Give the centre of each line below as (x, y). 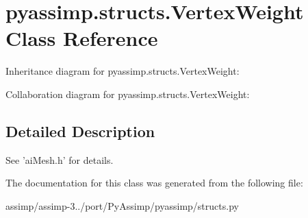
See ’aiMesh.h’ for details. (60, 159)
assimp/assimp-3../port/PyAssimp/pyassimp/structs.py (122, 205)
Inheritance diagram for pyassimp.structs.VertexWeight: (123, 71)
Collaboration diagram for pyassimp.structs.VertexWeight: (128, 94)
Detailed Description (80, 131)
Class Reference (82, 38)
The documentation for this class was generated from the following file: (154, 183)
